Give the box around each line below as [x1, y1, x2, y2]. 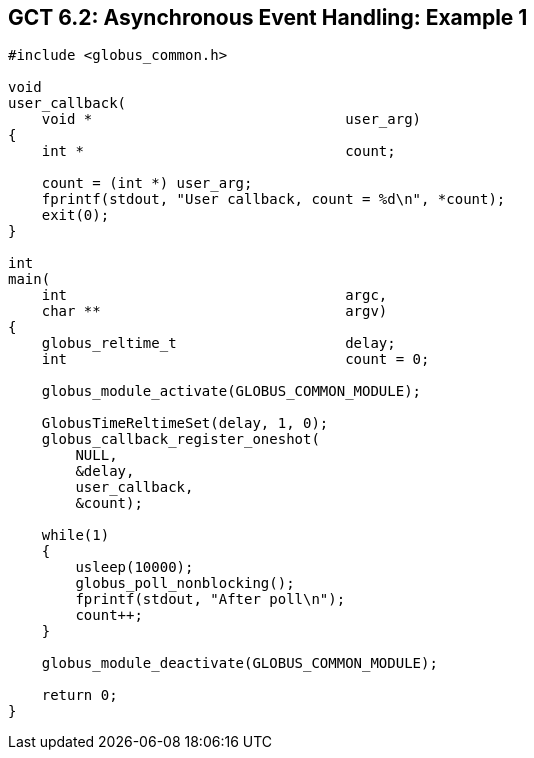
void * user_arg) [41, 111, 422, 128]
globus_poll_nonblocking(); [75, 575, 295, 592]
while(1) [41, 527, 110, 544]
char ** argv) [41, 303, 388, 320]
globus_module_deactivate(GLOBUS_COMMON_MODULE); [41, 655, 438, 672]
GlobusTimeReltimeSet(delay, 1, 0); [41, 415, 329, 432]
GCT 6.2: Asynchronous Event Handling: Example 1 [8, 5, 528, 30]
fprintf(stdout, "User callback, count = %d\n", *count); [41, 191, 506, 208]
